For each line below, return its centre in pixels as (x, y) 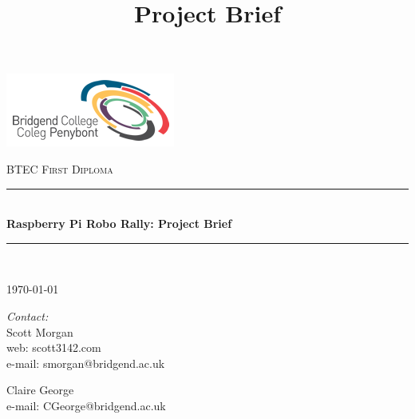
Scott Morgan (40, 331)
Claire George (40, 390)
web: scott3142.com (54, 347)
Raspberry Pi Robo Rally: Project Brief (119, 223)
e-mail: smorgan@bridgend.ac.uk (86, 363)
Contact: (28, 315)
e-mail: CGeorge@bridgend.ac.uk (86, 405)
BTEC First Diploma (60, 168)
